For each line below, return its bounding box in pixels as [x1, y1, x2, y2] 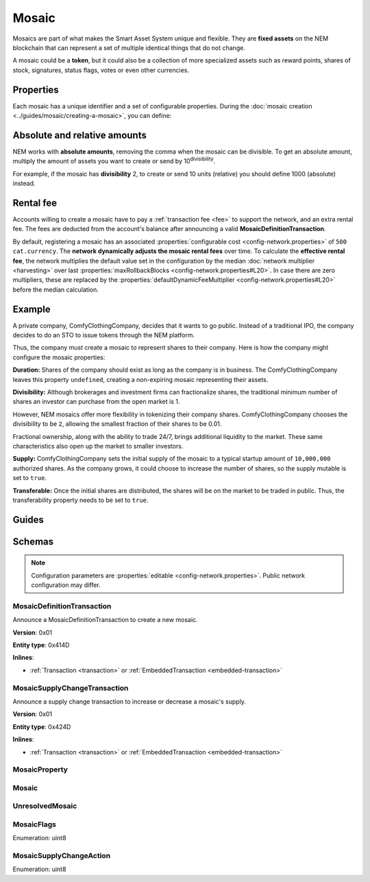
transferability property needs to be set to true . [12, 496, 149, 504]
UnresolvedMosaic [12, 801, 77, 811]
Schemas [12, 536, 54, 547]
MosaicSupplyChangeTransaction [12, 683, 129, 693]
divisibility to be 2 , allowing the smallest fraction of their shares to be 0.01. [12, 420, 222, 428]
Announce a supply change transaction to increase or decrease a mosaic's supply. [12, 697, 247, 706]
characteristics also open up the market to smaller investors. [12, 442, 184, 450]
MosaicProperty [12, 765, 69, 774]
